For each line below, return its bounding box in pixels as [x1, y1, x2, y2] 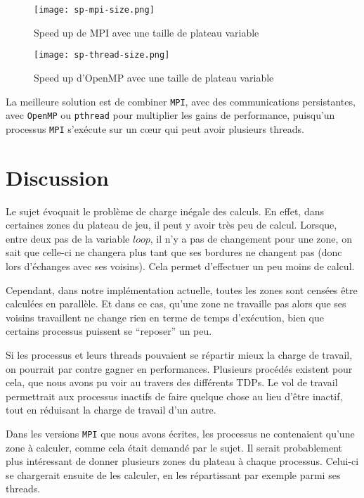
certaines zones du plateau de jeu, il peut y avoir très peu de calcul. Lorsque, [6, 217, 337, 232]
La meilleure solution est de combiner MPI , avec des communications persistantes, [6, 94, 356, 108]
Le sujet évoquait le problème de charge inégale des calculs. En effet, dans [6, 203, 324, 218]
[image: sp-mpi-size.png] [34, 5, 155, 15]
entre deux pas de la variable [6, 231, 130, 245]
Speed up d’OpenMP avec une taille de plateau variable [34, 70, 274, 84]
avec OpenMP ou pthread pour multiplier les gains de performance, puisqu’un [6, 108, 335, 122]
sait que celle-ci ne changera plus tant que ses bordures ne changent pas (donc [6, 245, 342, 260]
